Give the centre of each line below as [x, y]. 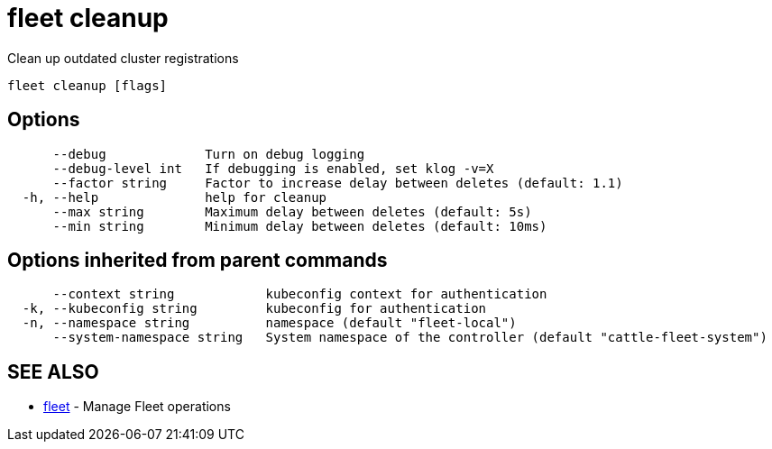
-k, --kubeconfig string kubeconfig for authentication [254, 309]
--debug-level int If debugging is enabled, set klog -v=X [273, 168]
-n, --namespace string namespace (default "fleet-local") [269, 323]
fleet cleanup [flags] [87, 85]
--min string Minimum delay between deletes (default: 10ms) [300, 226]
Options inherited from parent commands [198, 261]
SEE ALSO [53, 371]
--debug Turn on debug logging [209, 154]
